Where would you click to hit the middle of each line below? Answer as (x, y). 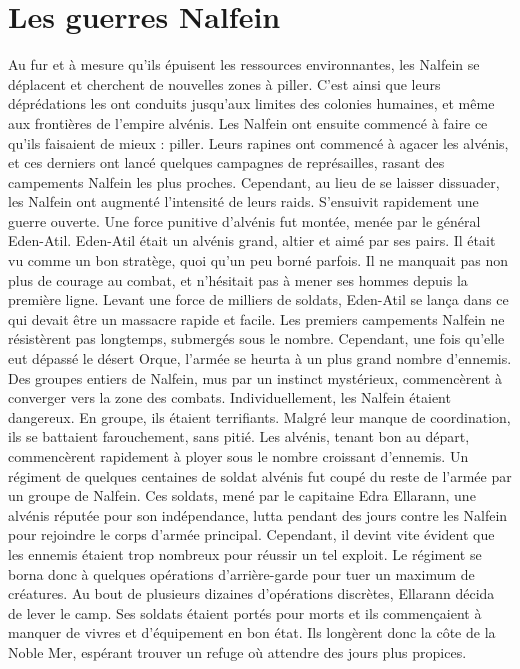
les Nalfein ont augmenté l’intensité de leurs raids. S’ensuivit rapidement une (243, 201)
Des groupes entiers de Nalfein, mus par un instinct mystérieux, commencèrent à (255, 377)
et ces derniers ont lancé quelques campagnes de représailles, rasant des (226, 162)
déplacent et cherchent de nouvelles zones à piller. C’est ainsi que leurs (224, 83)
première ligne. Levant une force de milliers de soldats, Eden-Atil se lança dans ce (258, 299)
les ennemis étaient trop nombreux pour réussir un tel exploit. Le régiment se (245, 553)
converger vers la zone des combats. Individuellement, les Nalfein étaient (229, 397)
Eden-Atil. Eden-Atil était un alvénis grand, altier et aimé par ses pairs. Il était (252, 240)
